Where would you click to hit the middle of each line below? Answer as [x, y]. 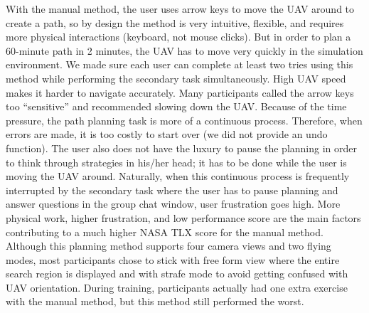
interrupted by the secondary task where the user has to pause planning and [172, 190]
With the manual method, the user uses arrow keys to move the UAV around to [180, 9]
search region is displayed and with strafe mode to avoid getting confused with [177, 274]
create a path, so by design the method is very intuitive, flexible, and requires [175, 22]
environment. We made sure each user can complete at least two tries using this [180, 64]
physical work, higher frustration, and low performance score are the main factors [183, 217]
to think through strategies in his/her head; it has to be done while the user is [176, 162]
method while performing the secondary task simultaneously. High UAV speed [176, 78]
